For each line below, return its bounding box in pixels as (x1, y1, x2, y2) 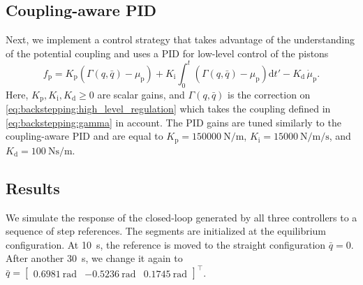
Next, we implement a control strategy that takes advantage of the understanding (6, 32, 355, 47)
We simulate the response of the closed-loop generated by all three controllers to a (6, 210, 357, 224)
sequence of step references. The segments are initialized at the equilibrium (6, 224, 326, 238)
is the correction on (228, 87, 311, 101)
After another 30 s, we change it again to (6, 251, 183, 265)
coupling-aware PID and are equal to (6, 129, 163, 143)
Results (6, 177, 60, 198)
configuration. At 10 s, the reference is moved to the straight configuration (6, 237, 326, 251)
